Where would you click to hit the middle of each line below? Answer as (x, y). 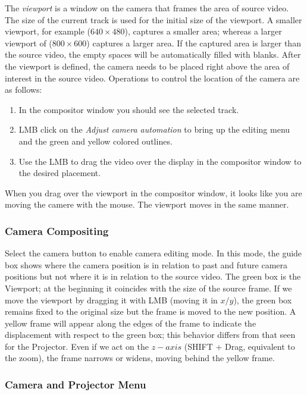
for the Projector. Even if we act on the (77, 346)
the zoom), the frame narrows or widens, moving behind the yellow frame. (140, 358)
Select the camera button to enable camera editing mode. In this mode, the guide (153, 253)
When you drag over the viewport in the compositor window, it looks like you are (153, 192)
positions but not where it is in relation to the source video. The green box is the (153, 276)
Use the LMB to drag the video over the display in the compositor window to (160, 161)
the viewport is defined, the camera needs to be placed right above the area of (147, 66)
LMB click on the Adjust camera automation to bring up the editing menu (154, 129)
